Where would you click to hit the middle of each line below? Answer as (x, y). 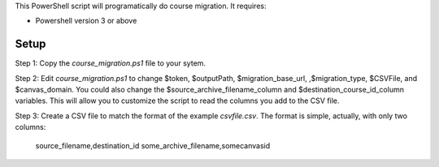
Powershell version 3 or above (86, 21)
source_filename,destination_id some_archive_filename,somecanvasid (153, 145)
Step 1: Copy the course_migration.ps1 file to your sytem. (111, 63)
